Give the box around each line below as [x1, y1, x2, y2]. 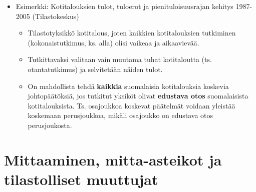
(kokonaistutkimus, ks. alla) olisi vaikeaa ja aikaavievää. [28, 37, 199, 47]
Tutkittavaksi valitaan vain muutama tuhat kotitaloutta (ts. [28, 54, 212, 64]
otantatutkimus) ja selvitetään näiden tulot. [28, 63, 163, 74]
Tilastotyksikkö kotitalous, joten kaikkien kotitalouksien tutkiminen [28, 27, 236, 38]
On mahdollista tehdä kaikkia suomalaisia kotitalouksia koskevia [28, 80, 229, 91]
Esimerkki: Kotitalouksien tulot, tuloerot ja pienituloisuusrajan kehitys [16, 1, 233, 11]
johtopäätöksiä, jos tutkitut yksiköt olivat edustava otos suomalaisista [28, 90, 248, 101]
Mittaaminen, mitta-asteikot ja [4, 149, 222, 169]
